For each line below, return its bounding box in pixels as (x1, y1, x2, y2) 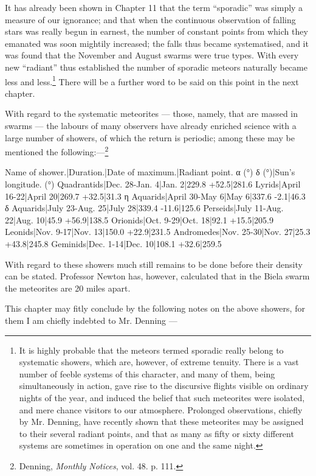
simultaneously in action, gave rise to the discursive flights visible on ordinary (19, 379, 309, 392)
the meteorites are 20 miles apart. (5, 281, 131, 294)
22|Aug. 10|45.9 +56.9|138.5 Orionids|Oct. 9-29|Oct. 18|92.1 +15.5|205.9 (5, 213, 273, 226)
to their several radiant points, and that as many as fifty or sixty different (19, 427, 294, 439)
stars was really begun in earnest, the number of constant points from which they (5, 25, 308, 38)
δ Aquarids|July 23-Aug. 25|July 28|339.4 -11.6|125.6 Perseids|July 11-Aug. (5, 201, 284, 214)
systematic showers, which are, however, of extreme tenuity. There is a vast (19, 355, 299, 368)
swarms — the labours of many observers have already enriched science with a (5, 119, 297, 131)
